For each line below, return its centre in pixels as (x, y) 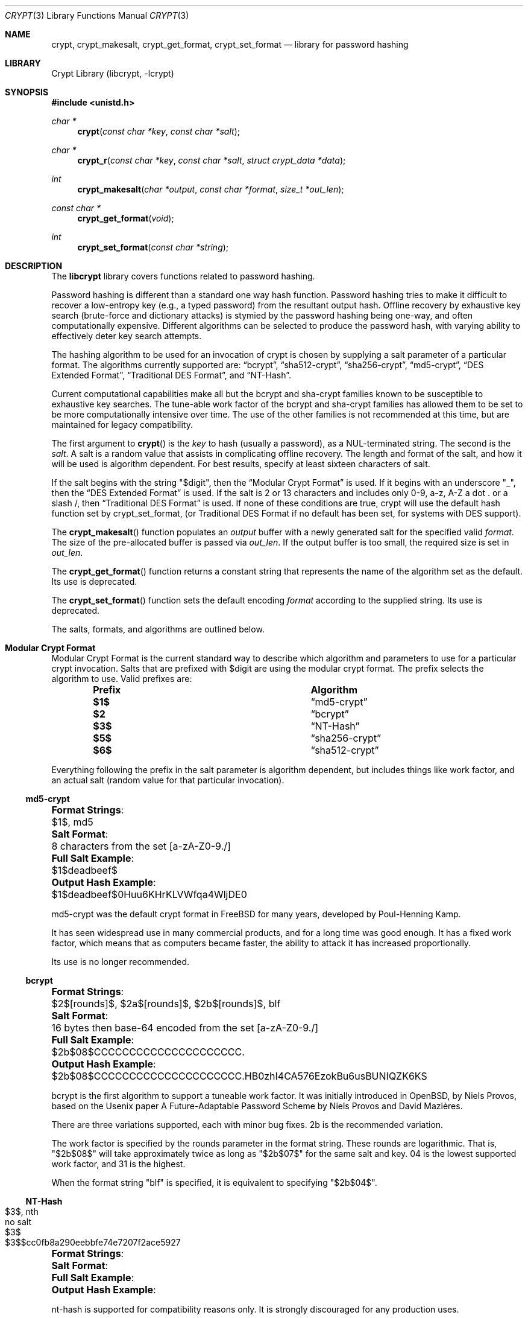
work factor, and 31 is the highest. (118, 1164)
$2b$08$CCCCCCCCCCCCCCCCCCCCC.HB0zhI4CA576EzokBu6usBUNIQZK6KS (239, 1076)
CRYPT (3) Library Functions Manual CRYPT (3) (97, 15)
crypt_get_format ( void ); (126, 218)
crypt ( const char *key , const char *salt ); (159, 131)
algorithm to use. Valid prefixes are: (122, 679)
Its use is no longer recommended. (121, 962)
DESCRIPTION (34, 266)
